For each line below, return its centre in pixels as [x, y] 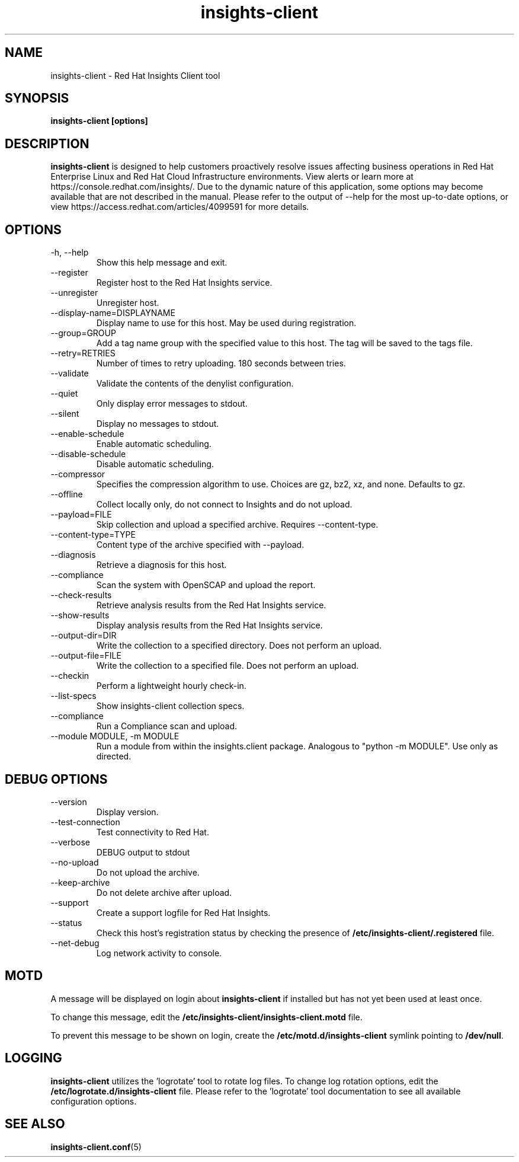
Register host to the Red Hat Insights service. [184, 283]
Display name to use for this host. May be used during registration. [226, 323]
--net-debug [75, 943]
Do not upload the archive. [148, 872]
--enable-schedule [87, 434]
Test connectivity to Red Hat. [153, 832]
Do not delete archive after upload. [164, 892]
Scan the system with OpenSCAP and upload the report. [206, 585]
